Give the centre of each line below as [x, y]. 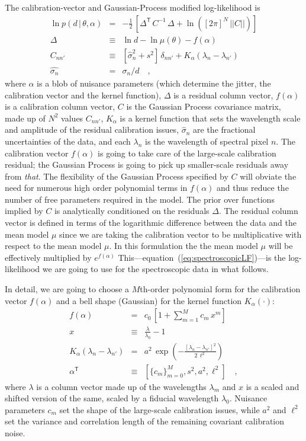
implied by [24, 211]
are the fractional [224, 130]
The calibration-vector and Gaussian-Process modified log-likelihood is [133, 7]
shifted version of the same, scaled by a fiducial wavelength [112, 398]
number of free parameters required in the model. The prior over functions [140, 199]
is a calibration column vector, [60, 106]
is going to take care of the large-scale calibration [187, 153]
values [72, 118]
